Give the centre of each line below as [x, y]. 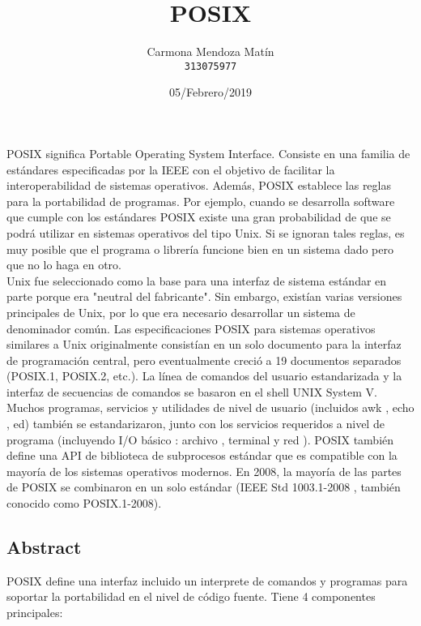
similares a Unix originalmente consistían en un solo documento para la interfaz [204, 344]
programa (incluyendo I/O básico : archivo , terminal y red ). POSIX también [200, 439]
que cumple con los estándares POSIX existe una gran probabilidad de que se [199, 217]
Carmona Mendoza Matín [210, 51]
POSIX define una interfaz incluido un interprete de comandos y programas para [207, 580]
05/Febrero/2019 [210, 92]
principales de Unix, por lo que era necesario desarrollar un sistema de [181, 312]
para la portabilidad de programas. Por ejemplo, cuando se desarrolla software [201, 201]
